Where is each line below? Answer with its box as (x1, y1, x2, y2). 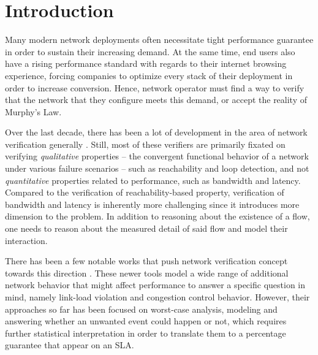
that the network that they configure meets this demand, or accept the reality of (5, 93, 308, 106)
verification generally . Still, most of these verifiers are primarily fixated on (5, 137, 286, 150)
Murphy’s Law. (5, 105, 62, 118)
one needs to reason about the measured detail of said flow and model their (5, 222, 288, 235)
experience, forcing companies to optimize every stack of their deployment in (5, 69, 293, 82)
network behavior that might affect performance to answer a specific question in (5, 278, 306, 291)
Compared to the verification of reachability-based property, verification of (5, 186, 284, 199)
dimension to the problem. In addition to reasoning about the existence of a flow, (5, 210, 310, 223)
